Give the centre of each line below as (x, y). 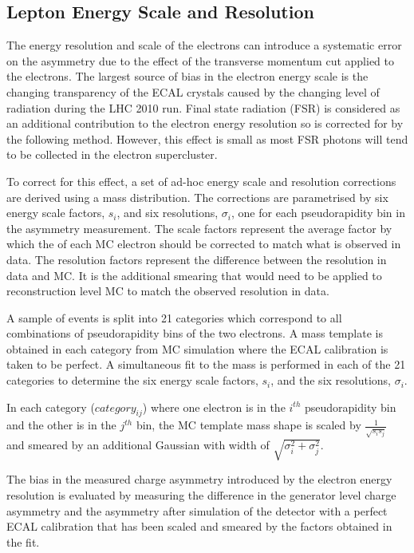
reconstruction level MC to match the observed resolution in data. (168, 291)
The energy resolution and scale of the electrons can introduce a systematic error (204, 45)
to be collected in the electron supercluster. (112, 154)
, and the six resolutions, (331, 380)
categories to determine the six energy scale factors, (132, 380)
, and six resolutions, (168, 213)
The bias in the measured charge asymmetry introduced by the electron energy (199, 479)
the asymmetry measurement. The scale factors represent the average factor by (199, 228)
